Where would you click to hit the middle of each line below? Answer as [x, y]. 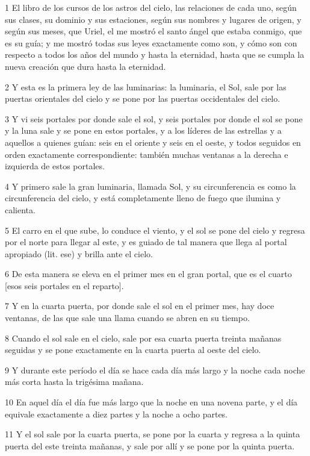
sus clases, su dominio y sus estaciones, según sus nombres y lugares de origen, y [153, 19]
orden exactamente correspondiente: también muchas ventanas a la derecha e [147, 154]
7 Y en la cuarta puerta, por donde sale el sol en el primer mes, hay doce [140, 306]
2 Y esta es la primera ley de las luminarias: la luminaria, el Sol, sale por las [146, 86]
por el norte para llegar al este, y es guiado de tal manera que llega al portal [146, 242]
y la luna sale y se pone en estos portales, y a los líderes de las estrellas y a [143, 130]
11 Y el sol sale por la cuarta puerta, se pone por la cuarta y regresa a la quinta [153, 434]
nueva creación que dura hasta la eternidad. [85, 66]
